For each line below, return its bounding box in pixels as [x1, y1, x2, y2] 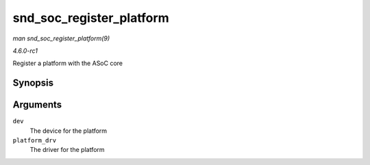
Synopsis [12, 77, 54, 89]
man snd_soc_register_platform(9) [12, 34, 110, 42]
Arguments [12, 99, 62, 111]
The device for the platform [29, 127, 108, 135]
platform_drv [12, 137, 57, 144]
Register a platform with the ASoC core [12, 59, 123, 68]
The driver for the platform [29, 146, 106, 154]
